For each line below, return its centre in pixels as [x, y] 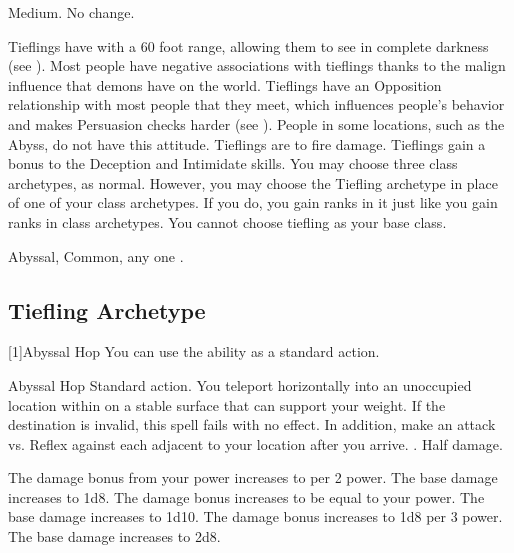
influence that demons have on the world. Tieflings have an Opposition [225, 84]
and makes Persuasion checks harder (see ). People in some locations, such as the [256, 123]
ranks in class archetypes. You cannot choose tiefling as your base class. [227, 221]
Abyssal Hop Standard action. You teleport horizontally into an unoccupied [240, 384]
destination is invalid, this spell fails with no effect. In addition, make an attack [252, 424]
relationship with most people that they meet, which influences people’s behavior [256, 104]
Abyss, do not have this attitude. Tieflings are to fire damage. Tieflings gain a [247, 143]
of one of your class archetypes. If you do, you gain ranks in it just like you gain [253, 202]
